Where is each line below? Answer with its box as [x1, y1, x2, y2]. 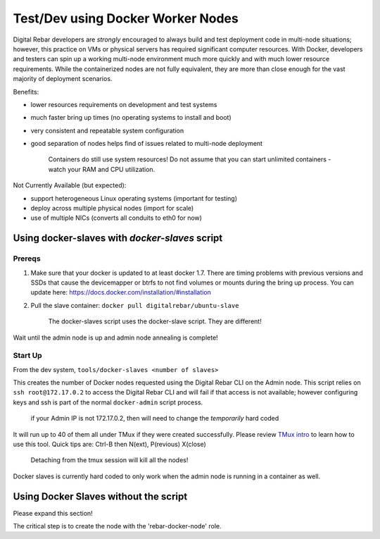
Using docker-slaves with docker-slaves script [13, 233, 223, 244]
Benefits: [13, 87, 39, 96]
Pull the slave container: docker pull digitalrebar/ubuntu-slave [30, 301, 239, 309]
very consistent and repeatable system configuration [30, 126, 184, 135]
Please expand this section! [13, 509, 93, 517]
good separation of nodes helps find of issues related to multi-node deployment [30, 140, 263, 148]
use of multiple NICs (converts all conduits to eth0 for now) [30, 213, 202, 222]
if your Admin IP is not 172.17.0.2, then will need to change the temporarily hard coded [30, 414, 279, 423]
